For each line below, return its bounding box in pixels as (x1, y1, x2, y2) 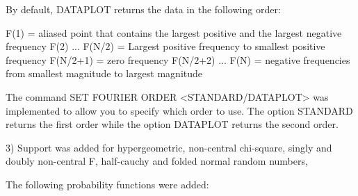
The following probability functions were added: (6, 177, 209, 191)
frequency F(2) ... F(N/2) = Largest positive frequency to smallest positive (6, 39, 325, 54)
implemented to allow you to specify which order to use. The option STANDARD (6, 103, 353, 117)
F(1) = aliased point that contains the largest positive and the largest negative (6, 25, 342, 40)
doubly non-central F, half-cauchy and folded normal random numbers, (6, 154, 308, 168)
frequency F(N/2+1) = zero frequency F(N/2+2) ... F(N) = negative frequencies (6, 52, 350, 67)
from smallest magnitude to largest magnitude (6, 66, 203, 81)
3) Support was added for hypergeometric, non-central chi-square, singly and (6, 140, 332, 154)
